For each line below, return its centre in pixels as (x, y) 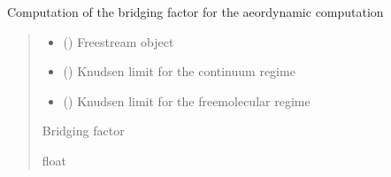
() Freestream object (119, 41)
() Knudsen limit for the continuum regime (179, 71)
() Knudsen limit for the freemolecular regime (187, 100)
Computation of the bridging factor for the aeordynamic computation (195, 12)
